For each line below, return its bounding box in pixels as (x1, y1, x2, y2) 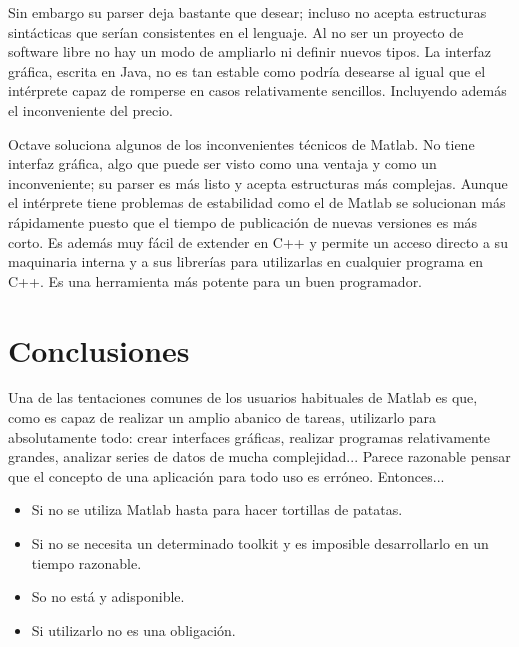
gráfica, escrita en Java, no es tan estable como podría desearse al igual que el (8, 60, 486, 81)
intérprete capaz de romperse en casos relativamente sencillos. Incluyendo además (8, 80, 507, 101)
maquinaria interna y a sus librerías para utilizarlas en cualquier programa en (8, 251, 484, 272)
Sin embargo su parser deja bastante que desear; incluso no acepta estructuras (8, 2, 487, 22)
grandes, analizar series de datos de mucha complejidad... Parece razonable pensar (8, 446, 511, 467)
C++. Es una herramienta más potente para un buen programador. (8, 270, 423, 291)
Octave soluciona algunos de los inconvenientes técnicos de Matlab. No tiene (8, 133, 475, 154)
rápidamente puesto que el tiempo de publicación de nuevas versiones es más (8, 211, 478, 232)
